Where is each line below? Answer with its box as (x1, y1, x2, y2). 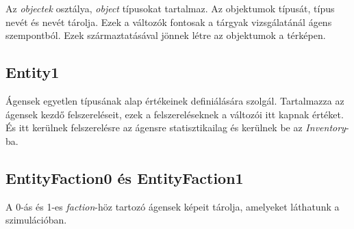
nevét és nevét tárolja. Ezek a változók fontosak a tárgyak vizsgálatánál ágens (5, 14, 332, 29)
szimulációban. (5, 213, 67, 227)
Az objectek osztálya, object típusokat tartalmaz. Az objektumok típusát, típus (5, 1, 335, 15)
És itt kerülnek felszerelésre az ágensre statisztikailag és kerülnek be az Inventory (5, 120, 346, 135)
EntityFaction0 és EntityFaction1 (5, 167, 244, 188)
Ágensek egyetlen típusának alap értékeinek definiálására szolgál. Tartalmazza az (5, 93, 344, 107)
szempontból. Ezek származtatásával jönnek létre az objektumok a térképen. (5, 28, 326, 42)
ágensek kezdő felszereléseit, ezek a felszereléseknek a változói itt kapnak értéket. (5, 107, 344, 121)
